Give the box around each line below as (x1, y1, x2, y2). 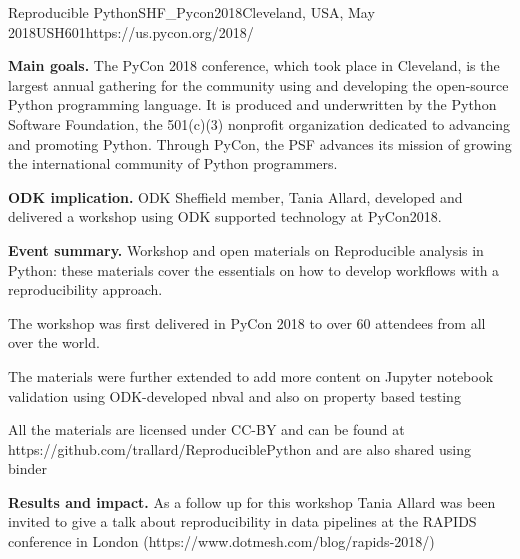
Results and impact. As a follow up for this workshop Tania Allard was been (8, 491, 496, 512)
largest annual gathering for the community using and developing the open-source (8, 74, 509, 95)
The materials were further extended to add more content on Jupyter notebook (8, 365, 494, 386)
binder (8, 458, 47, 479)
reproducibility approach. (8, 279, 163, 300)
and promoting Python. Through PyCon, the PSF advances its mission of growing (8, 133, 512, 154)
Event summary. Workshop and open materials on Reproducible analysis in (8, 239, 484, 260)
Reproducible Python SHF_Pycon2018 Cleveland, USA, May (8, 2, 375, 22)
